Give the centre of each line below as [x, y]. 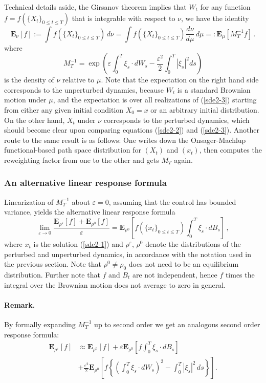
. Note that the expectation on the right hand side [180, 80]
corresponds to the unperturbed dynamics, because [84, 89]
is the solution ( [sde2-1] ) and [78, 243]
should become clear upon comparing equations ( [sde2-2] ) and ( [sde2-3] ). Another [132, 130]
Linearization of [29, 201]
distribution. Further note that [52, 274]
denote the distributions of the [193, 243]
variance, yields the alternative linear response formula [90, 212]
